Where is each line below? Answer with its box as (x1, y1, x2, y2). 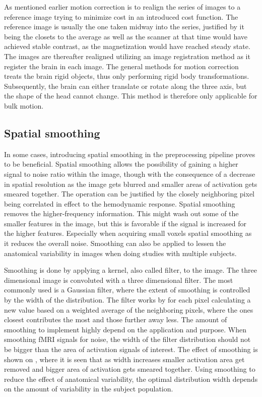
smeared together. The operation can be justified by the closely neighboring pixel (4, 188, 255, 199)
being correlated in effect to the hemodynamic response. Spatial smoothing (4, 198, 235, 209)
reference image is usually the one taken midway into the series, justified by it (4, 21, 244, 32)
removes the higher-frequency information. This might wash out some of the (4, 208, 239, 219)
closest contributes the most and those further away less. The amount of (4, 314, 227, 325)
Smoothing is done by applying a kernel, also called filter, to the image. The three (4, 265, 257, 275)
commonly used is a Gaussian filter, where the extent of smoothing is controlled (4, 284, 250, 295)
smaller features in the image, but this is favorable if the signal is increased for (4, 218, 246, 228)
